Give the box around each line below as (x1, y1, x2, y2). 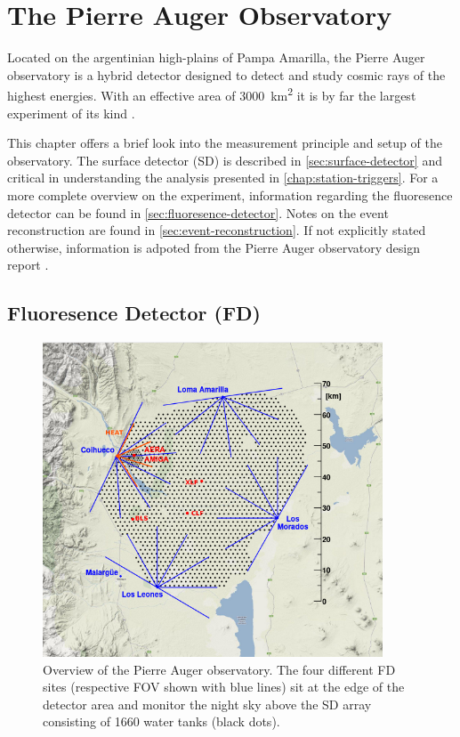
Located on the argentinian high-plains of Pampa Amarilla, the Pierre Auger (7, 48, 425, 67)
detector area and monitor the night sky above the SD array (43, 694, 372, 713)
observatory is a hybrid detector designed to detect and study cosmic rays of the (7, 65, 446, 84)
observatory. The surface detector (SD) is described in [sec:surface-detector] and (7, 150, 442, 169)
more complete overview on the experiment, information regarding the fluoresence (7, 185, 453, 204)
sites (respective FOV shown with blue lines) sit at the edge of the (43, 677, 405, 696)
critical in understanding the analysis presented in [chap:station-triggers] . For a (7, 168, 439, 187)
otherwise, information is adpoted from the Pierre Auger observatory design (7, 238, 421, 256)
